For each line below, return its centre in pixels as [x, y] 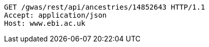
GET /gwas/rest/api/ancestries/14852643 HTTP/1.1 [105, 7]
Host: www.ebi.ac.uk [45, 23]
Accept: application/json [56, 15]
